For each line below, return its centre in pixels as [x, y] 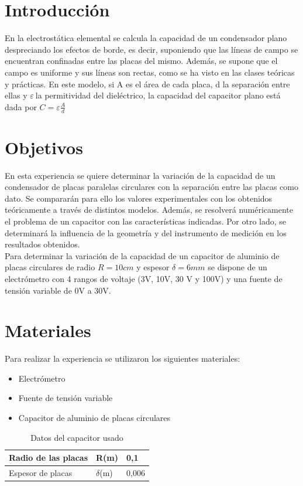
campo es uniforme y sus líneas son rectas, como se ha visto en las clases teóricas [150, 72]
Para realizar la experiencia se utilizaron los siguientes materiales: [123, 358]
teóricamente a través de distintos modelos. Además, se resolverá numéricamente [149, 210]
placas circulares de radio [50, 267]
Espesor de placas [41, 473]
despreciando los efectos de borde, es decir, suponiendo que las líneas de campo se [151, 49]
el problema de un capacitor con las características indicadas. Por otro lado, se [146, 221]
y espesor [153, 267]
